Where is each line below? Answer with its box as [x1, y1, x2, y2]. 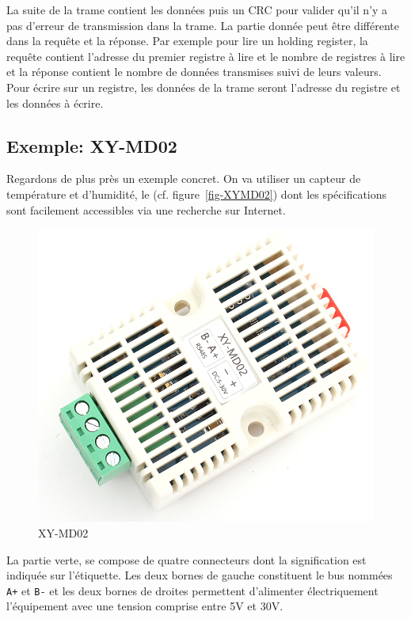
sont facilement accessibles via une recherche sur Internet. [6, 201, 286, 218]
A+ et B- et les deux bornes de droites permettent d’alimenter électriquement [6, 582, 379, 598]
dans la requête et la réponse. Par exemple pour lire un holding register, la [6, 32, 368, 49]
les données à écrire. [6, 94, 104, 111]
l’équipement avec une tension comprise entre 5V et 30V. [6, 598, 284, 614]
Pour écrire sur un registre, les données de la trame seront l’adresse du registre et [6, 78, 401, 95]
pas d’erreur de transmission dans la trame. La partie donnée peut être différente [6, 17, 399, 33]
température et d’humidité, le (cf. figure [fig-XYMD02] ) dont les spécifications [6, 185, 387, 202]
